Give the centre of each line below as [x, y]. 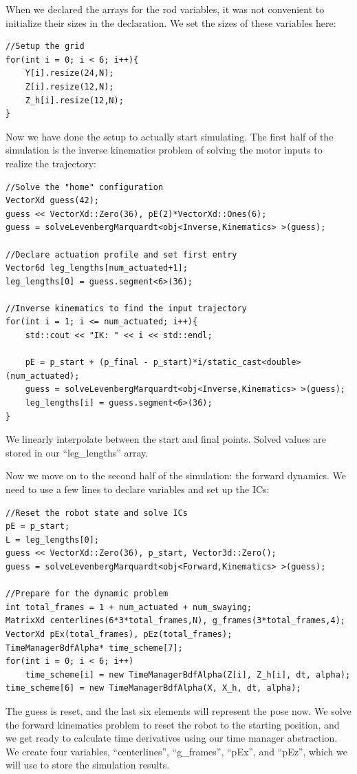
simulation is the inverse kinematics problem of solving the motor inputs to [164, 150]
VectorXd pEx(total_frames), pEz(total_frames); [119, 634]
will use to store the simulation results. [88, 765]
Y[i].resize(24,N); [69, 73]
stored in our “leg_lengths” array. [77, 452]
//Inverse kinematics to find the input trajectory [126, 308]
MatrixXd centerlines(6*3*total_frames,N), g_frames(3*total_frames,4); [175, 621]
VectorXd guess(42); [53, 201]
